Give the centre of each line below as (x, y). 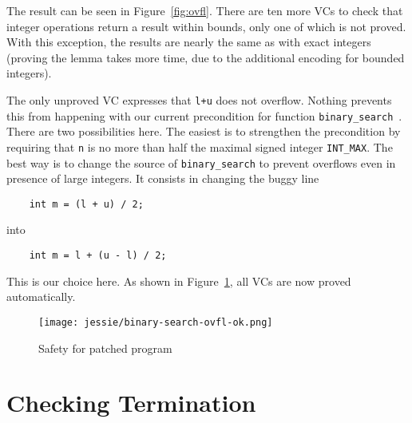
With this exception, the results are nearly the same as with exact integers (189, 42)
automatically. (41, 296)
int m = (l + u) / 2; (86, 204)
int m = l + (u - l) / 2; (98, 256)
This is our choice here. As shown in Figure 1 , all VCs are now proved (179, 281)
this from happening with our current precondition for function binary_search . (204, 115)
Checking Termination (131, 403)
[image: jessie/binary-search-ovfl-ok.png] (156, 322)
